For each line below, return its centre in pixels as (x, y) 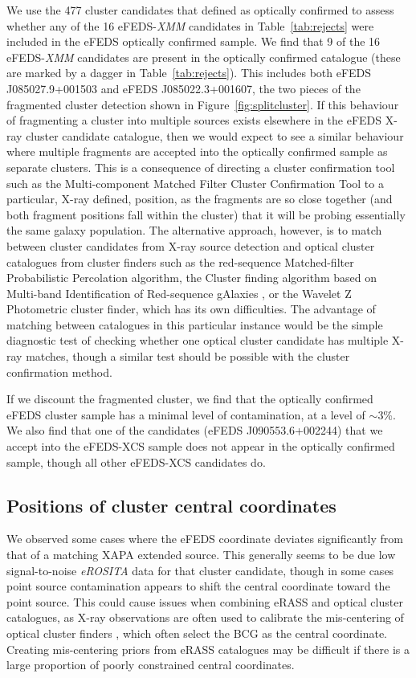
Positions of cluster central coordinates (171, 505)
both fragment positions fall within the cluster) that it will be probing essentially (206, 214)
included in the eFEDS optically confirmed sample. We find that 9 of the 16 (194, 41)
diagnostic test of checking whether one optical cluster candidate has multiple (198, 340)
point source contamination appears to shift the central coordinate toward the (198, 586)
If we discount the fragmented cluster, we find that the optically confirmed (190, 399)
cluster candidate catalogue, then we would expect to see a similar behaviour (215, 135)
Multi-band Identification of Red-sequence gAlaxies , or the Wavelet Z (179, 293)
